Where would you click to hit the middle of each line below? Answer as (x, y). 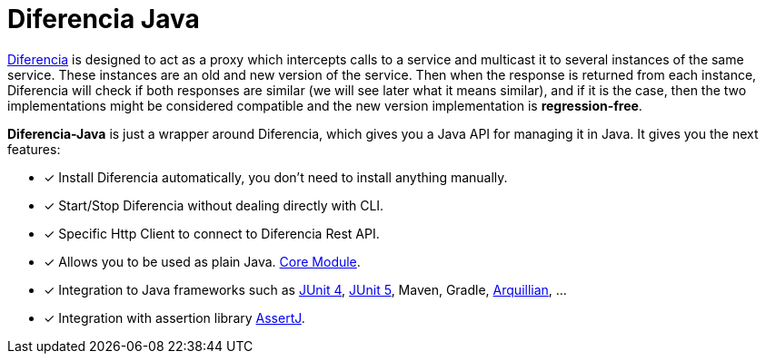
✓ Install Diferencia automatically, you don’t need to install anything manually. (276, 177)
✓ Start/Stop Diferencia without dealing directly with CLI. (214, 205)
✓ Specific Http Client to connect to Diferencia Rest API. (212, 233)
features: (34, 149)
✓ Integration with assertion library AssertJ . (174, 317)
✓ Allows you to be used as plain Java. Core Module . (202, 261)
